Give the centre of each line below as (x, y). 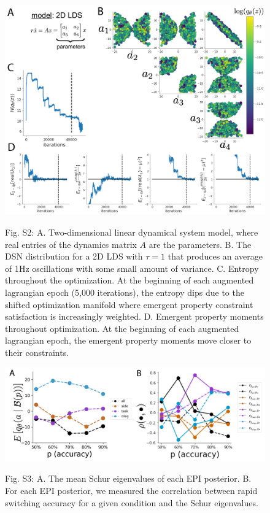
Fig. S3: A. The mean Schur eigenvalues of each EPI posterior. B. (128, 478)
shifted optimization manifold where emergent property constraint (129, 304)
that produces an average (215, 256)
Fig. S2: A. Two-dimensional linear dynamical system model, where (132, 232)
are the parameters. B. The (200, 244)
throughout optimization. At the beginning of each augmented (122, 328)
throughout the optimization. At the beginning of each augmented (129, 280)
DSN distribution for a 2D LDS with (74, 256)
